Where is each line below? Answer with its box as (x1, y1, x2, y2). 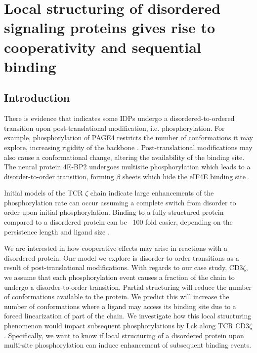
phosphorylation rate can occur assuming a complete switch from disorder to (4, 197, 236, 207)
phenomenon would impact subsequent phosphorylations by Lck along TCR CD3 (4, 320, 250, 331)
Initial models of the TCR (4, 188, 83, 198)
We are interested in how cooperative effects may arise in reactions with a (4, 243, 227, 253)
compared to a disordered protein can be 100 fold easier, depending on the (4, 217, 233, 227)
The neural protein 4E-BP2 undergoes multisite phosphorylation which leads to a (4, 161, 251, 172)
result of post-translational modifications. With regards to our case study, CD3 (4, 262, 243, 273)
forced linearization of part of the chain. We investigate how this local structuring (4, 311, 252, 321)
